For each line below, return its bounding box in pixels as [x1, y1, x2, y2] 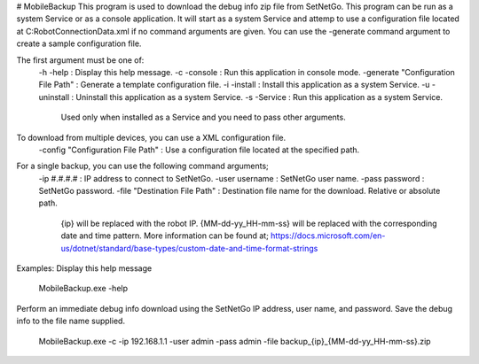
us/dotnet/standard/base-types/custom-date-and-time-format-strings [60, 243, 318, 253]
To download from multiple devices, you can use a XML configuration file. [16, 132, 287, 143]
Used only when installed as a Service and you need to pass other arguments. [60, 112, 346, 123]
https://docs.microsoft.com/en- [271, 230, 386, 241]
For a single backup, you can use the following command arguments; [16, 160, 270, 172]
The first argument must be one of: [16, 54, 145, 66]
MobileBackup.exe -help [38, 283, 129, 294]
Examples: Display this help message [16, 263, 153, 274]
